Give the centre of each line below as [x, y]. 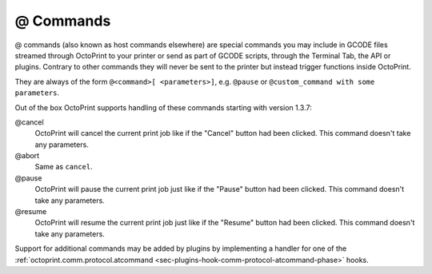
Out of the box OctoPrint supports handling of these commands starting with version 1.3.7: [163, 107]
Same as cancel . [64, 167]
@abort [27, 156]
